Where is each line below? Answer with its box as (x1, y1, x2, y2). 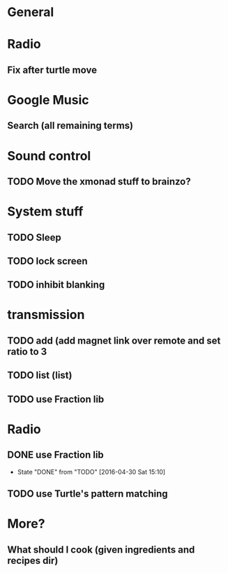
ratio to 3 (7, 346, 47, 358)
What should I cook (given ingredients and (7, 544, 195, 556)
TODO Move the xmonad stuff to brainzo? (7, 176, 191, 188)
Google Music (7, 92, 89, 108)
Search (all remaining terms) (7, 120, 134, 132)
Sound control (7, 148, 91, 164)
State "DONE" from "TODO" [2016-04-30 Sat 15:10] (17, 467, 166, 476)
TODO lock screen (7, 255, 89, 267)
